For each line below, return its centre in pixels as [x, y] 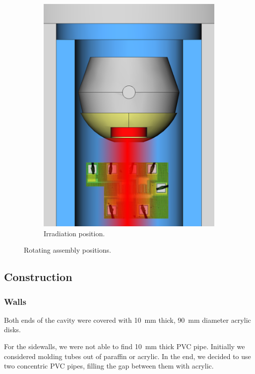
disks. [12, 329]
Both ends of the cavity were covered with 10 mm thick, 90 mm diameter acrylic [127, 320]
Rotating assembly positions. [67, 250]
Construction [38, 277]
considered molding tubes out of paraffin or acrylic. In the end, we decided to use [127, 356]
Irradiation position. [74, 233]
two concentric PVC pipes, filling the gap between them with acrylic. [109, 366]
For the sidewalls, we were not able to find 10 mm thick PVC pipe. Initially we [125, 346]
